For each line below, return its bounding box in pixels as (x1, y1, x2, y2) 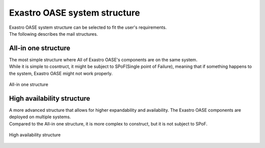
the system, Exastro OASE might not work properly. (9, 70, 113, 76)
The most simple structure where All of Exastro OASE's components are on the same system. (9, 57, 198, 63)
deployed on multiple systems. (9, 114, 71, 120)
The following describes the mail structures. (9, 31, 98, 37)
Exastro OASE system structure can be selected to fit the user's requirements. (9, 24, 167, 30)
